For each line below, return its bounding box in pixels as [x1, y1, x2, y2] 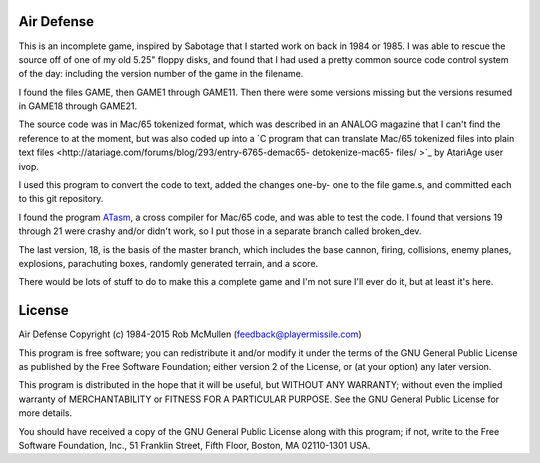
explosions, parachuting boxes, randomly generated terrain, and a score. [18, 257, 319, 269]
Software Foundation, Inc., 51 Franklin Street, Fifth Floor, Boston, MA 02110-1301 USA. [18, 440, 371, 452]
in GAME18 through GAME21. [18, 100, 138, 112]
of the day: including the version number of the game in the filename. [18, 68, 304, 80]
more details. [18, 407, 73, 419]
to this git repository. [18, 193, 104, 205]
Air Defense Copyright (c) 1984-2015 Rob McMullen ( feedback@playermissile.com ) [18, 328, 362, 340]
